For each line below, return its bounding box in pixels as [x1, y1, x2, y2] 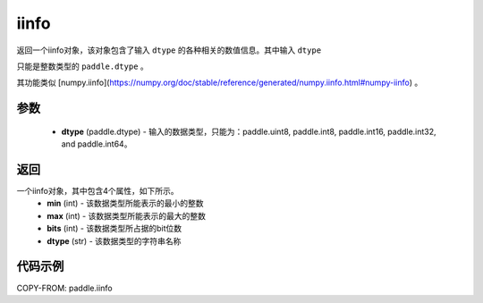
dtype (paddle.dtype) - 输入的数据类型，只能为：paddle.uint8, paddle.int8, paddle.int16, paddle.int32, [61, 126, 437, 137]
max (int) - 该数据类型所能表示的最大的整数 [47, 210, 206, 221]
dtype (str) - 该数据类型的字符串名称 [47, 235, 182, 246]
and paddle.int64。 [61, 139, 132, 149]
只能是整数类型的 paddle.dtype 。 [16, 61, 149, 72]
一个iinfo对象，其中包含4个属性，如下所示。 [16, 186, 179, 197]
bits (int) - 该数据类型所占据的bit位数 [47, 223, 182, 234]
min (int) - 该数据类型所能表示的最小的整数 [47, 198, 205, 209]
